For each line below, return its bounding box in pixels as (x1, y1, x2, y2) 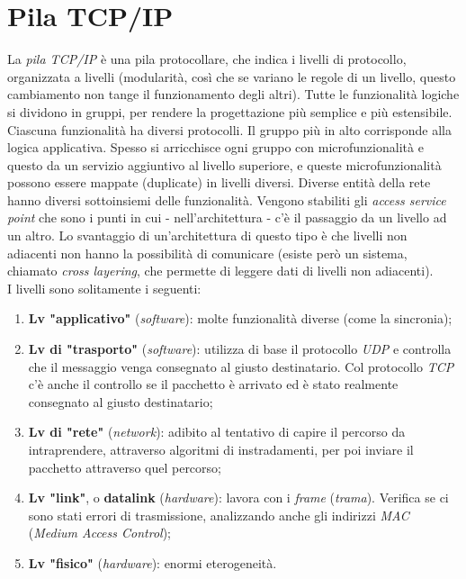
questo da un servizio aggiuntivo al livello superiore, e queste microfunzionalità (7, 155, 442, 174)
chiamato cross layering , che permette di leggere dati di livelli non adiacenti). (7, 261, 434, 280)
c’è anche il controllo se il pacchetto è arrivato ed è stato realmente (28, 375, 399, 394)
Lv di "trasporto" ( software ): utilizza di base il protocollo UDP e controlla (28, 339, 452, 358)
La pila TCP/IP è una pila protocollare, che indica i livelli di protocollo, (7, 50, 407, 68)
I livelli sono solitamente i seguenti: (7, 278, 202, 297)
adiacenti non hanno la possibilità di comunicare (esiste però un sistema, (7, 243, 408, 262)
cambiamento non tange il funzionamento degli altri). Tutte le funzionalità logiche (7, 85, 460, 104)
